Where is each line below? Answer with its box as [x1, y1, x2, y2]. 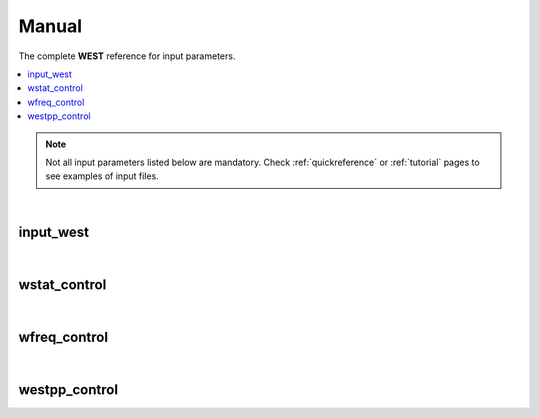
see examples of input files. [45, 170, 159, 182]
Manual [18, 15, 83, 37]
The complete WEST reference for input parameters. [18, 50, 236, 62]
